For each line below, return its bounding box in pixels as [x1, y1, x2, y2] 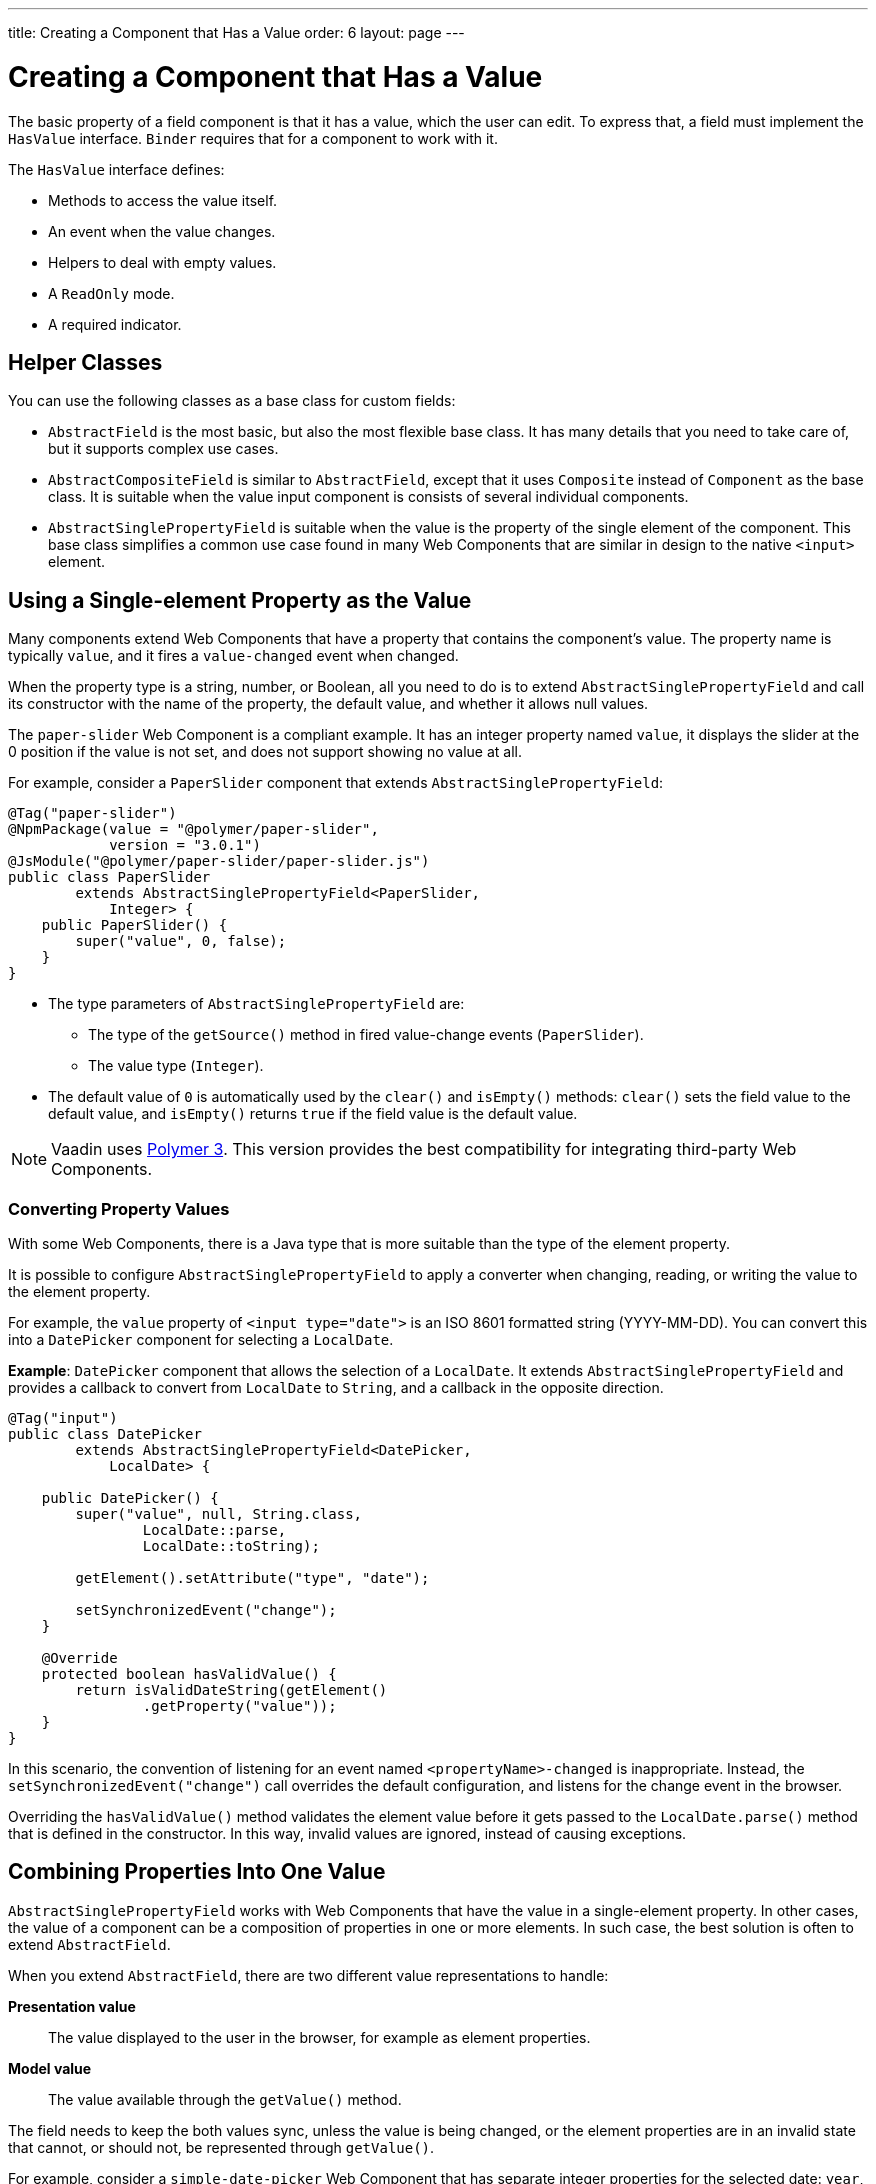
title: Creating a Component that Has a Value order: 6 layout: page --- [8, 24, 465, 41]
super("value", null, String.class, [75, 1505, 363, 1522]
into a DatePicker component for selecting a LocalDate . [8, 1330, 394, 1348]
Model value [8, 2059, 92, 2077]
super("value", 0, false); [75, 933, 287, 950]
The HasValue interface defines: [8, 160, 225, 178]
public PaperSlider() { [41, 917, 228, 934]
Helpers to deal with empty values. [48, 253, 277, 271]
